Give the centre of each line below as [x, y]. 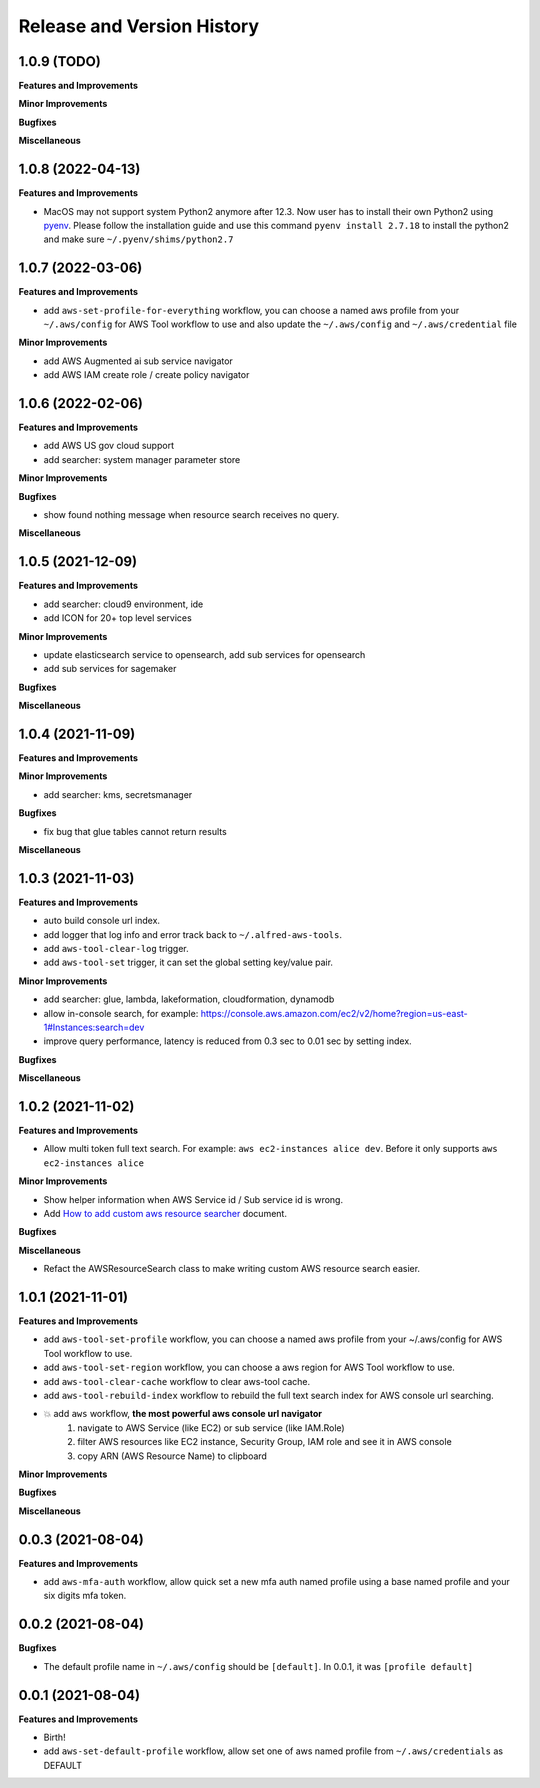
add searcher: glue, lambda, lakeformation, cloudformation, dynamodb [189, 999]
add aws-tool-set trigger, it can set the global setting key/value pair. [188, 962]
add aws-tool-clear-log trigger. [116, 948]
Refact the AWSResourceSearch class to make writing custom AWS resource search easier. [231, 1269]
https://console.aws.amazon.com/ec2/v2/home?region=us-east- [334, 1013]
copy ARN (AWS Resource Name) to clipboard [172, 1456]
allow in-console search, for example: [121, 1013]
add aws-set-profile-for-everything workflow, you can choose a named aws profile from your [251, 310]
